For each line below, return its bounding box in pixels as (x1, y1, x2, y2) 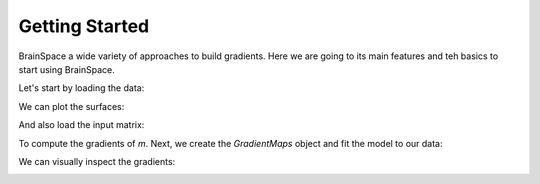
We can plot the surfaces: (18, 100, 125, 112)
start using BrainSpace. (18, 63, 115, 75)
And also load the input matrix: (18, 119, 145, 131)
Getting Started (18, 15, 150, 37)
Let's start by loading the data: (18, 82, 145, 94)
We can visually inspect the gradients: (18, 155, 176, 167)
